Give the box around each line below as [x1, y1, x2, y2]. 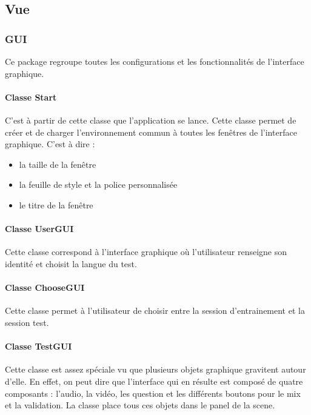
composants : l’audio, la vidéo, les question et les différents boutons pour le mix [5, 387, 301, 399]
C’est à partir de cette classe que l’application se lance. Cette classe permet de [5, 113, 296, 126]
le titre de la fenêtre [19, 198, 93, 211]
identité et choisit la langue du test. [5, 257, 137, 270]
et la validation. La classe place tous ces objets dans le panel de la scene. [5, 399, 275, 411]
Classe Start [5, 90, 57, 103]
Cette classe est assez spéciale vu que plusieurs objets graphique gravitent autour [5, 363, 306, 376]
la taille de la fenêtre [19, 158, 96, 170]
